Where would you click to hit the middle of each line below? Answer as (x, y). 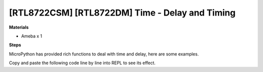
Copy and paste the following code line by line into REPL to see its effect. (82, 63)
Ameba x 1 (32, 36)
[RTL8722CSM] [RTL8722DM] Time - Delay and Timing (122, 13)
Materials (19, 27)
